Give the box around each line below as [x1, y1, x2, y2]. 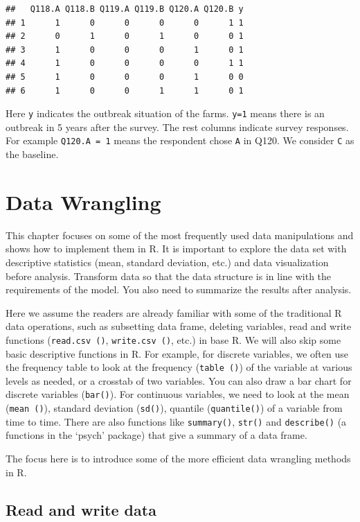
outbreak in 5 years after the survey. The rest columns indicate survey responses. [6, 119, 349, 134]
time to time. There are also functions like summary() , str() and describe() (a [6, 414, 347, 428]
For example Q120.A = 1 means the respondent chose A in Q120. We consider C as [6, 133, 354, 148]
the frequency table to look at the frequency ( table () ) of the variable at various [6, 360, 352, 374]
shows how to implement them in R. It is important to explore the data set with [6, 241, 347, 256]
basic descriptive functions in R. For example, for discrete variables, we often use [6, 346, 348, 360]
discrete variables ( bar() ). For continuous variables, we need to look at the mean [6, 387, 350, 401]
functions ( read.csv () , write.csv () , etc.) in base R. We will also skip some [6, 332, 341, 347]
